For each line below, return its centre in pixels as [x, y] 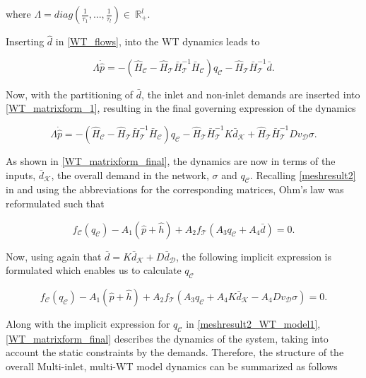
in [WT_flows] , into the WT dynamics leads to [158, 41]
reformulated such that [55, 203]
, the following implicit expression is [254, 256]
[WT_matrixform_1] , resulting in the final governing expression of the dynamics [181, 108]
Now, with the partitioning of [70, 94]
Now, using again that [54, 256]
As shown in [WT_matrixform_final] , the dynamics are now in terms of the [171, 161]
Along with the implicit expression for [88, 323]
